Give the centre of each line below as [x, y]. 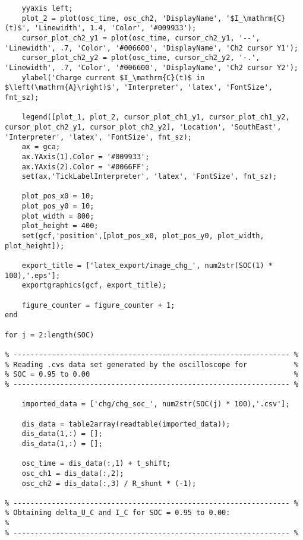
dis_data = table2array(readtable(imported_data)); [126, 424]
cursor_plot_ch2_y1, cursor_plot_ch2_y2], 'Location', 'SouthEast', [143, 127]
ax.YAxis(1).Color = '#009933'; [86, 157]
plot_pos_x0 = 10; [58, 196]
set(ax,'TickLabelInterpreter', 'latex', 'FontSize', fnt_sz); [149, 177]
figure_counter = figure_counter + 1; [98, 305]
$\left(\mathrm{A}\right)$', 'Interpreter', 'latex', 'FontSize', [139, 88]
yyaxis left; [47, 8]
